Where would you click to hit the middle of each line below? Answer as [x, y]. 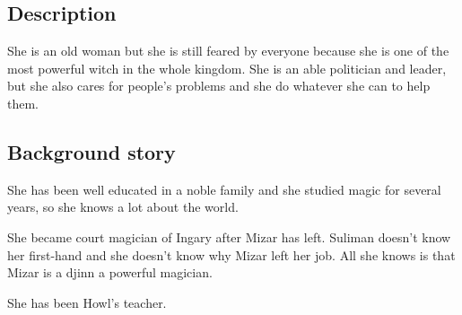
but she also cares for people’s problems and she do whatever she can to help [219, 86]
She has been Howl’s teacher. [87, 302]
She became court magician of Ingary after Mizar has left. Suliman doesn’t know [229, 236]
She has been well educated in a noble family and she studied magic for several [224, 189]
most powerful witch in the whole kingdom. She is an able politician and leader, [227, 68]
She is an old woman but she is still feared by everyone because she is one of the [228, 51]
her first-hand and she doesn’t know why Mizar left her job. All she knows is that [231, 254]
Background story [92, 151]
